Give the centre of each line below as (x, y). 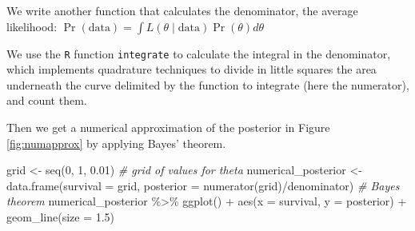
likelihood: (32, 26)
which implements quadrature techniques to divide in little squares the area (192, 69)
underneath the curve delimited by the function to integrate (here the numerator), (208, 84)
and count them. (47, 100)
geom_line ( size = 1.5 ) (61, 217)
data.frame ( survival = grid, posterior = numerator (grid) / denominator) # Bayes (203, 185)
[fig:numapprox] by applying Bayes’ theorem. (116, 143)
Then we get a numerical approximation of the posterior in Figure (168, 127)
